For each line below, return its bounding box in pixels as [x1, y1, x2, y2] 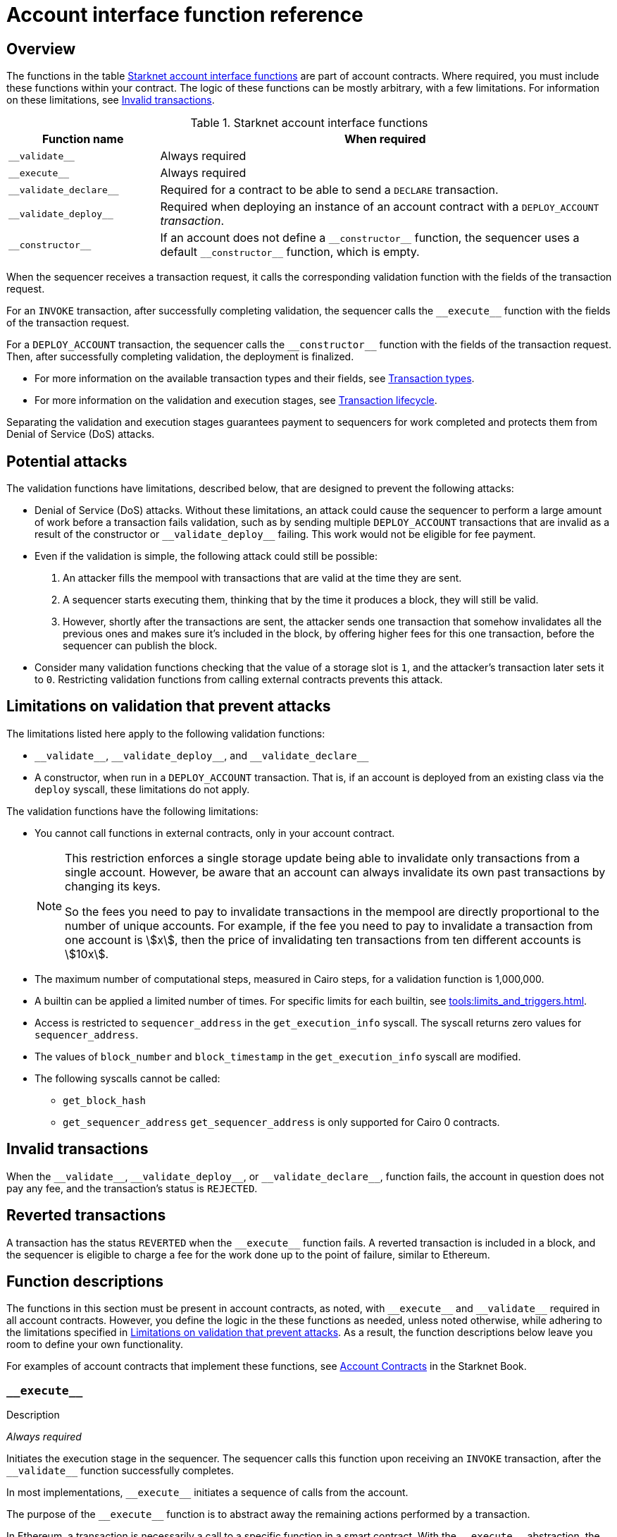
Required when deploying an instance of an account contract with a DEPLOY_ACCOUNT [160, 200, 599, 214]
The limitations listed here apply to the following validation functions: [6, 727, 325, 740]
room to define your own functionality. [6, 1338, 183, 1351]
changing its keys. [65, 878, 161, 893]
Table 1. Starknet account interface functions [190, 116, 428, 130]
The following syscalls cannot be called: [35, 1072, 220, 1084]
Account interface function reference [6, 3, 363, 27]
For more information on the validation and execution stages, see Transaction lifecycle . [35, 394, 437, 407]
